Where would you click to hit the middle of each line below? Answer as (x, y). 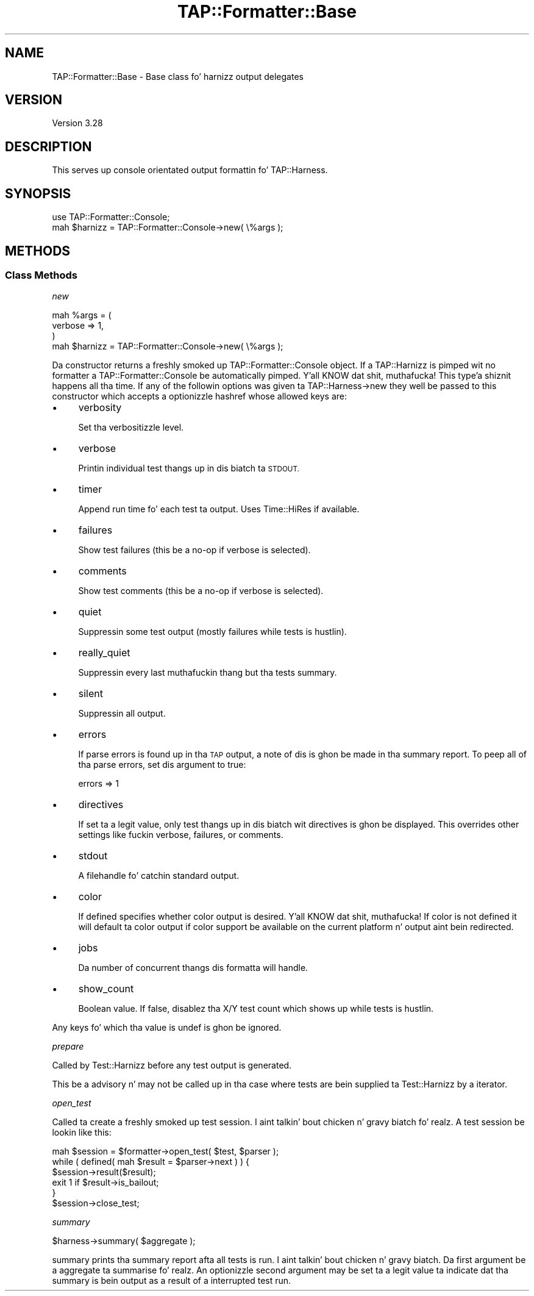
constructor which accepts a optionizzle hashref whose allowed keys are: (200, 396)
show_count (106, 989)
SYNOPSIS (38, 193)
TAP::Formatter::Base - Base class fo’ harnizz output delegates (178, 76)
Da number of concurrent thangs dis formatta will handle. (193, 968)
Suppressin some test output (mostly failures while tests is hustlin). (212, 632)
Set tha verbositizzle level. (131, 428)
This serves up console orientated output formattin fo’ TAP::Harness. (190, 170)
